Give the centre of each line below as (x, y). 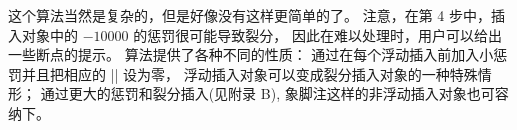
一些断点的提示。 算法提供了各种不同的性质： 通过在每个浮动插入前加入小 (251, 54)
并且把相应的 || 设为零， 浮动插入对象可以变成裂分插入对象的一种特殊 (249, 73)
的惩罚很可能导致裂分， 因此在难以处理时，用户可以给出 (317, 34)
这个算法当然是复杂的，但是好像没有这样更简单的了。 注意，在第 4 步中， (249, 15)
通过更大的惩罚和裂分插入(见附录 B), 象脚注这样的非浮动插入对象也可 (267, 93)
